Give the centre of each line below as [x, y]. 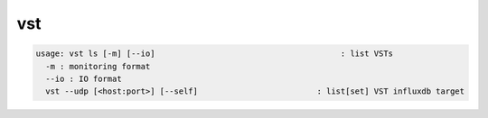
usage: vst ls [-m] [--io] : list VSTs [214, 54]
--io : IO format [84, 78]
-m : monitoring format [98, 66]
